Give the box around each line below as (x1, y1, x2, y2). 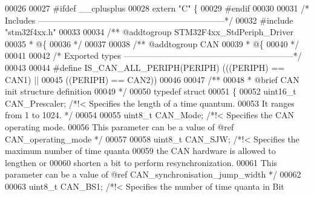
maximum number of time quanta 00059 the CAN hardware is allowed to (5, 144, 276, 157)
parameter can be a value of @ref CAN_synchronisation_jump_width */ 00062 (5, 168, 301, 181)
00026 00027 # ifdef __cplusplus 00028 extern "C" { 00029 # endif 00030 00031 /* (5, 2, 310, 14)
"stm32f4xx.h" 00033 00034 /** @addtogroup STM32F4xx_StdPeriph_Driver (5, 25, 293, 38)
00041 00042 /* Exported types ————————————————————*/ (5, 49, 302, 62)
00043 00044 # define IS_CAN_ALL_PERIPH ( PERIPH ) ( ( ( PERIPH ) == (5, 61, 285, 73)
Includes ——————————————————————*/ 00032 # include (5, 13, 293, 26)
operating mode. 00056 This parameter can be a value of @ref (5, 120, 234, 133)
